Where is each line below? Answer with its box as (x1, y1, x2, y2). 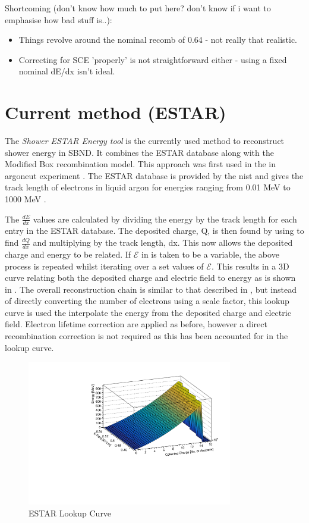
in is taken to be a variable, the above (141, 248, 279, 260)
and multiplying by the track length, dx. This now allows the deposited (33, 236, 293, 249)
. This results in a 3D (211, 259, 289, 272)
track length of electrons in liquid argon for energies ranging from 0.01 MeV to (5, 181, 291, 193)
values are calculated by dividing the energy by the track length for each (33, 212, 297, 225)
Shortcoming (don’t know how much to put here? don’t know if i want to (5, 2, 271, 14)
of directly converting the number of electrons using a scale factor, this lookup (5, 295, 289, 307)
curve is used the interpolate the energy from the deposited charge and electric (5, 306, 291, 318)
